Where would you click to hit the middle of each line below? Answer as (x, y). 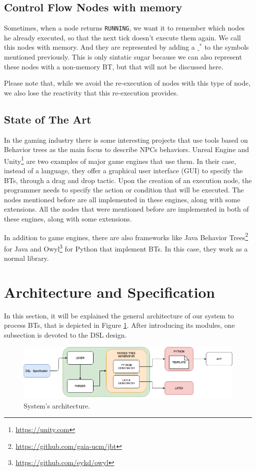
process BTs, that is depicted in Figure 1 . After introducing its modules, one (119, 325)
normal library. (27, 258)
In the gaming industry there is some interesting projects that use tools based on (126, 140)
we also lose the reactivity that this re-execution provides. (91, 92)
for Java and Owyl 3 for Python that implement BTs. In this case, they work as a (126, 248)
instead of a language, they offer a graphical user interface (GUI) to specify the (124, 171)
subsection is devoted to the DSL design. (65, 335)
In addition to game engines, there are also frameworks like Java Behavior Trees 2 (126, 236)
